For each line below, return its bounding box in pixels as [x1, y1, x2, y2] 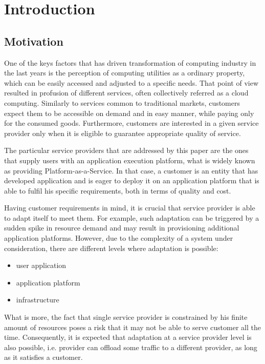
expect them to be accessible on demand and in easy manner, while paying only [4, 107, 254, 118]
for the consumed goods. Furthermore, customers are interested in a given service [4, 118, 259, 128]
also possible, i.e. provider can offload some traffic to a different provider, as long [4, 341, 257, 352]
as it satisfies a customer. [4, 352, 83, 362]
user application [16, 260, 67, 271]
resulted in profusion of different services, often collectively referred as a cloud [4, 87, 249, 98]
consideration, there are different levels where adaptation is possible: [4, 242, 218, 253]
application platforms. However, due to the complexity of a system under [4, 233, 233, 243]
